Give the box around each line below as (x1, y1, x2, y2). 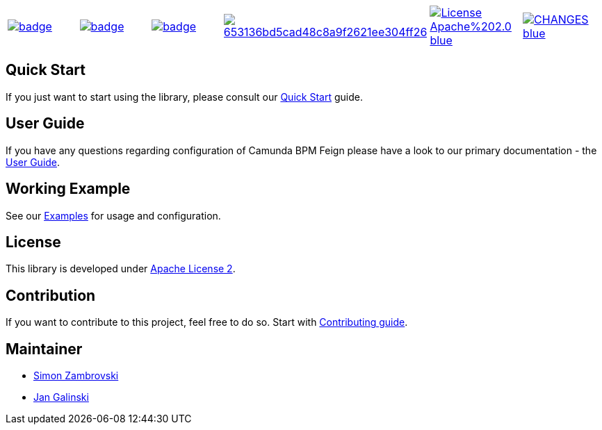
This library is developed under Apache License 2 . (6, 263, 236, 275)
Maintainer (6, 340, 83, 358)
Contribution (6, 286, 96, 304)
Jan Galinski (33, 391, 89, 404)
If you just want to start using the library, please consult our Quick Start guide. (6, 90, 363, 103)
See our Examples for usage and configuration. (6, 209, 221, 222)
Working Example (6, 180, 131, 198)
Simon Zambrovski (33, 370, 119, 382)
